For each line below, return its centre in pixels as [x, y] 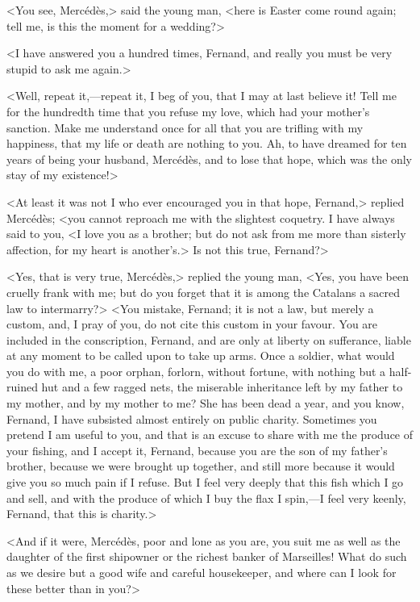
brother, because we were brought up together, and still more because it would [201, 466]
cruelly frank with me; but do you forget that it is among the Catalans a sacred [204, 292]
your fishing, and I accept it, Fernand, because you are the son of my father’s [197, 450]
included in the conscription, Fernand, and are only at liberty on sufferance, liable [209, 339]
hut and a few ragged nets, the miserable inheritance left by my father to [222, 387]
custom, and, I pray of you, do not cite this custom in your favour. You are [192, 324]
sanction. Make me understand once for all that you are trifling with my [185, 127]
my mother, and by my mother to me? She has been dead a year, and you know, [206, 403]
